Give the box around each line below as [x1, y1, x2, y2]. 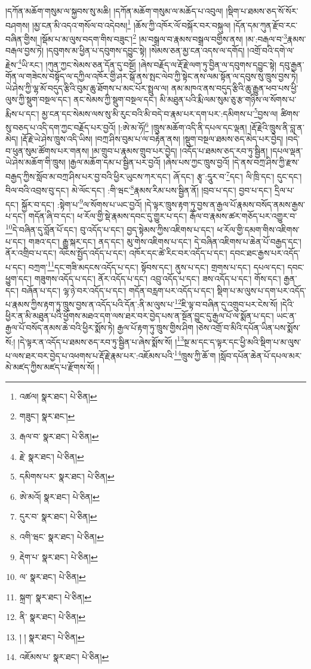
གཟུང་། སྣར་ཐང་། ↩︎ [19, 410, 75, 422]
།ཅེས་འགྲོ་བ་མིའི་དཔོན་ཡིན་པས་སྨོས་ [196, 321, 300, 334]
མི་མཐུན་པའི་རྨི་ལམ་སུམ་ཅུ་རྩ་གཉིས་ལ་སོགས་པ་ [159, 93, 297, 106]
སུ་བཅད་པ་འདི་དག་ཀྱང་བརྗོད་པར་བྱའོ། [5, 121, 116, 133]
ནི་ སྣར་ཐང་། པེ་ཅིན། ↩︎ [19, 610, 86, 623]
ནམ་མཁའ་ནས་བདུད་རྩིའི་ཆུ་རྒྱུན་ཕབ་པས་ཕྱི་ [171, 81, 298, 94]
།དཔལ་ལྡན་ [270, 144, 303, 156]
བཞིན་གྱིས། [5, 32, 38, 45]
